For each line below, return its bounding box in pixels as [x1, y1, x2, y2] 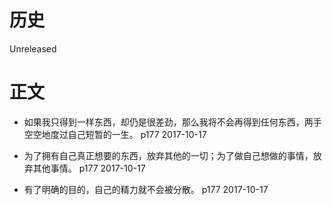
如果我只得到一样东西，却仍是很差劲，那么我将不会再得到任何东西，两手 [23, 116, 322, 128]
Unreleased [9, 42, 57, 55]
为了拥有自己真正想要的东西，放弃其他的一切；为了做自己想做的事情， [23, 149, 314, 161]
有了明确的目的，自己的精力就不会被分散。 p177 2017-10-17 [23, 183, 269, 195]
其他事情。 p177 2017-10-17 [32, 162, 146, 174]
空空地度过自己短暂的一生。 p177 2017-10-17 [23, 128, 207, 140]
